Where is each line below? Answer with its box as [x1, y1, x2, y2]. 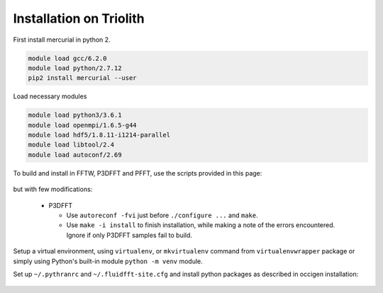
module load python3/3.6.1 [28, 111, 122, 120]
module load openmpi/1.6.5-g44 [28, 121, 138, 129]
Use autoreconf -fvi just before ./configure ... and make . [66, 211, 258, 219]
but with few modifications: [13, 185, 93, 194]
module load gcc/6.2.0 [28, 54, 107, 62]
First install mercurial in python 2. [13, 35, 111, 44]
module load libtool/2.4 [28, 141, 115, 149]
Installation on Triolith [13, 11, 145, 26]
